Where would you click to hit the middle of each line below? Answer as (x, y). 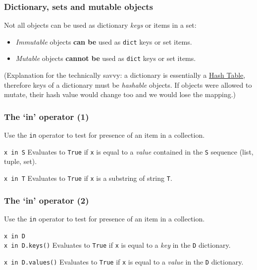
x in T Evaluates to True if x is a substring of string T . (88, 178)
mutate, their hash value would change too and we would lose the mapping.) (120, 94)
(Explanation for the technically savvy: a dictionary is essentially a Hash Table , (125, 75)
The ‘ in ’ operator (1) (47, 116)
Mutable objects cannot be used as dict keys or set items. (106, 58)
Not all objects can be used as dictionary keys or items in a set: (100, 25)
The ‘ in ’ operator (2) (47, 200)
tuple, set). (21, 161)
